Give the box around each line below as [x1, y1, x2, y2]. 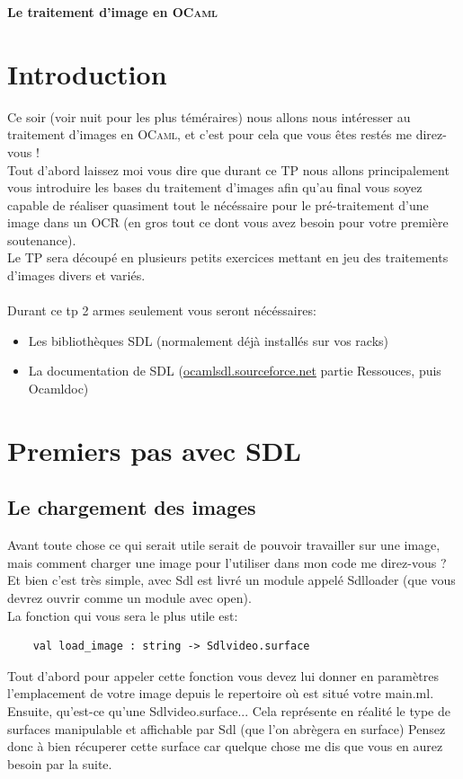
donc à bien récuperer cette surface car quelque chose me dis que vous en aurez [7, 737, 443, 756]
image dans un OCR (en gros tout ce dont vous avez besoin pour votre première [7, 213, 449, 232]
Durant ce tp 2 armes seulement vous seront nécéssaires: [7, 301, 316, 320]
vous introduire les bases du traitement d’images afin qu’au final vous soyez [7, 178, 423, 197]
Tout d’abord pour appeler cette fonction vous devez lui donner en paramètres [7, 666, 439, 685]
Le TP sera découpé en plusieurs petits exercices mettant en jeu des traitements [7, 248, 449, 267]
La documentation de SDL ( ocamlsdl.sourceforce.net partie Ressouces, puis [28, 361, 441, 380]
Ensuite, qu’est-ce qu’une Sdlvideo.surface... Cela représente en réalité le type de [7, 701, 450, 720]
